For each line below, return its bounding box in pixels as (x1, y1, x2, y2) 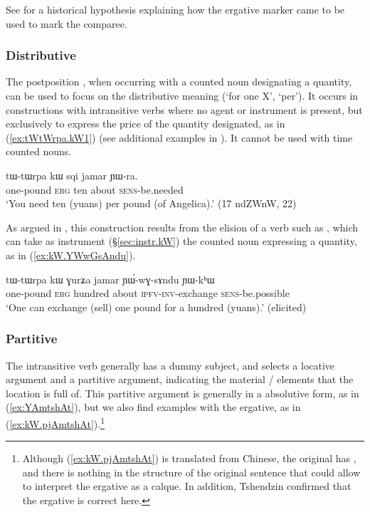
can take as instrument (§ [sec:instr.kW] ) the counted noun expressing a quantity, (6, 234, 357, 249)
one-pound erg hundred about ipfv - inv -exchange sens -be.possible (6, 286, 290, 301)
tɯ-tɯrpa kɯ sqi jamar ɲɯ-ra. (6, 167, 138, 182)
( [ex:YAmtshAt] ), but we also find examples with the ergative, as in (6, 399, 301, 414)
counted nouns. (6, 144, 72, 159)
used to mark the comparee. (6, 16, 127, 31)
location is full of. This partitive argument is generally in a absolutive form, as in (6, 385, 359, 400)
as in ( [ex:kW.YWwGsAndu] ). (6, 247, 136, 262)
